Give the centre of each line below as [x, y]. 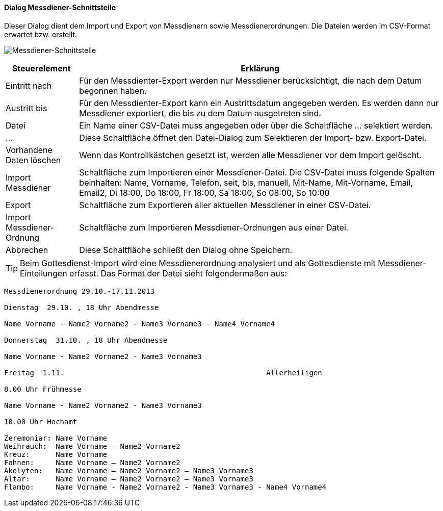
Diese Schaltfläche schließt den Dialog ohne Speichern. [186, 250]
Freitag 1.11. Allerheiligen [163, 373]
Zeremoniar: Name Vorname [56, 438]
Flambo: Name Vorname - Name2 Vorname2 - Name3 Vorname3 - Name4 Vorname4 [165, 487]
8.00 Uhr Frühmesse [43, 389]
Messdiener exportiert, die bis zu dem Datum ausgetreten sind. [200, 113]
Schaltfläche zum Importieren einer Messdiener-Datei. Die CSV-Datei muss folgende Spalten [257, 172]
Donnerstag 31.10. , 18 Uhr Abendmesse [86, 340]
